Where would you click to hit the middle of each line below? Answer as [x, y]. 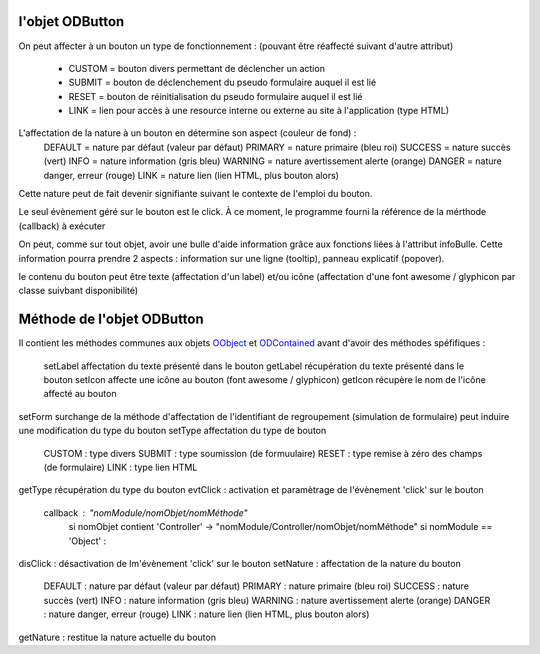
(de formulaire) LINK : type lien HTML [120, 467]
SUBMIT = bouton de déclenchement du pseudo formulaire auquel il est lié [222, 82]
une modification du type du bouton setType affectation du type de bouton [172, 431]
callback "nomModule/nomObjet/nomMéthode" [146, 512]
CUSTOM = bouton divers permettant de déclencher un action [196, 68]
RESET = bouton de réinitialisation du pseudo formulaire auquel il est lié [215, 96]
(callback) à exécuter [62, 226]
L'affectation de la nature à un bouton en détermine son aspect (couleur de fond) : [187, 133]
